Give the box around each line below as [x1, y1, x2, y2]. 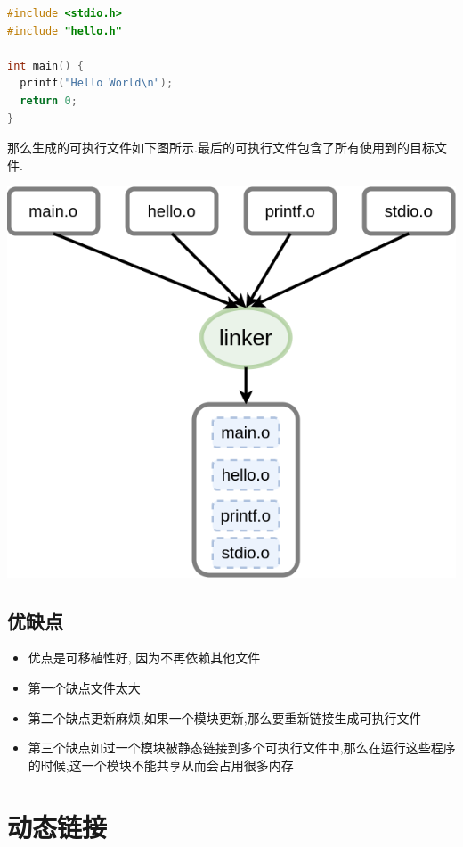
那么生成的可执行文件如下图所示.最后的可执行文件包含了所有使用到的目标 [7, 138, 435, 157]
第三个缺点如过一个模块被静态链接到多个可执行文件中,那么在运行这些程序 [28, 738, 456, 757]
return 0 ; [20, 94, 77, 107]
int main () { [7, 59, 84, 72]
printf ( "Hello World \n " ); [20, 77, 174, 90]
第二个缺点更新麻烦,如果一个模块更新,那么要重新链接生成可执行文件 [28, 708, 422, 727]
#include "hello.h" [7, 24, 122, 37]
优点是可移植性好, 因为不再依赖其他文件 [28, 648, 261, 667]
